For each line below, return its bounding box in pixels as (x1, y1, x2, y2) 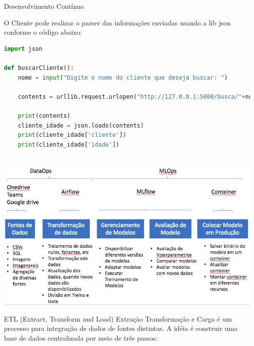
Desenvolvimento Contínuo (4, 1, 84, 11)
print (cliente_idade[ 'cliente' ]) (18, 131, 127, 139)
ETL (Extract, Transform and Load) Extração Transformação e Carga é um (4, 313, 232, 324)
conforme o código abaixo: (4, 27, 82, 37)
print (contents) (18, 112, 71, 119)
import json (4, 45, 42, 52)
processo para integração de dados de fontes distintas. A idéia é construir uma (4, 323, 238, 333)
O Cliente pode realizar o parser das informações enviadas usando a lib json (4, 17, 231, 27)
